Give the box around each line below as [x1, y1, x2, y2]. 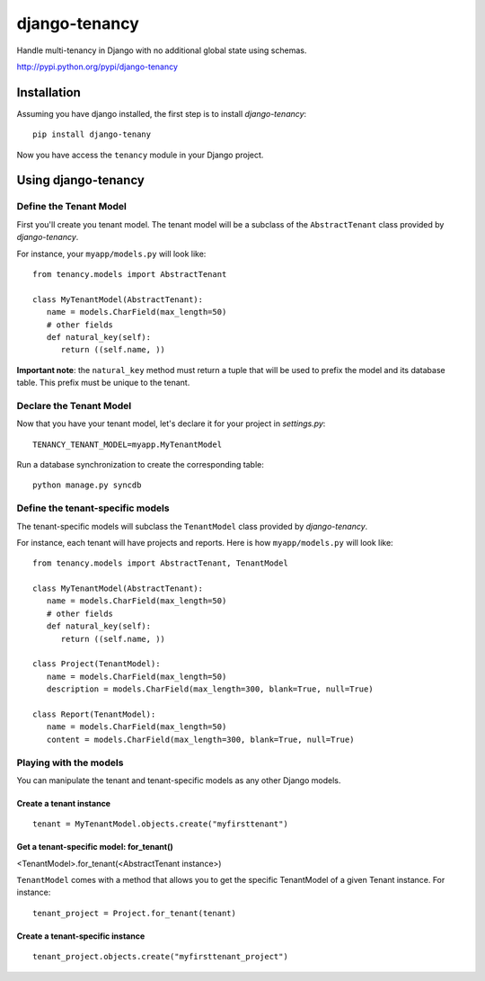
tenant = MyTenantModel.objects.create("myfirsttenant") [32, 819, 289, 829]
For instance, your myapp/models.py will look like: [16, 248, 207, 259]
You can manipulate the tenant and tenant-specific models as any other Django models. [16, 774, 341, 786]
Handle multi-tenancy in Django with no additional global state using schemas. [16, 45, 307, 56]
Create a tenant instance [16, 798, 111, 808]
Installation [16, 85, 81, 100]
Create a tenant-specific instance [16, 931, 145, 941]
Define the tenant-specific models [16, 502, 170, 514]
